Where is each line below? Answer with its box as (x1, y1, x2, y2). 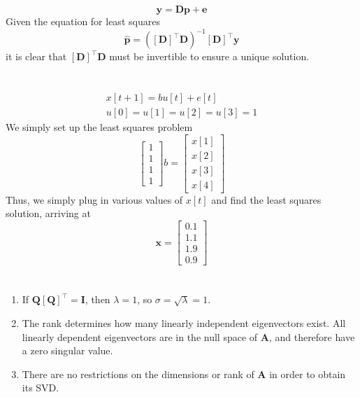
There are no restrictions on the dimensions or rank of (22, 366, 254, 381)
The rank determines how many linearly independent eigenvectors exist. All (22, 315, 346, 330)
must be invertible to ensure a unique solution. (109, 49, 310, 64)
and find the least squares (211, 192, 322, 207)
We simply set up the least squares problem (6, 120, 193, 134)
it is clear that (6, 49, 67, 64)
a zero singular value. (22, 343, 113, 358)
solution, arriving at (6, 206, 91, 221)
